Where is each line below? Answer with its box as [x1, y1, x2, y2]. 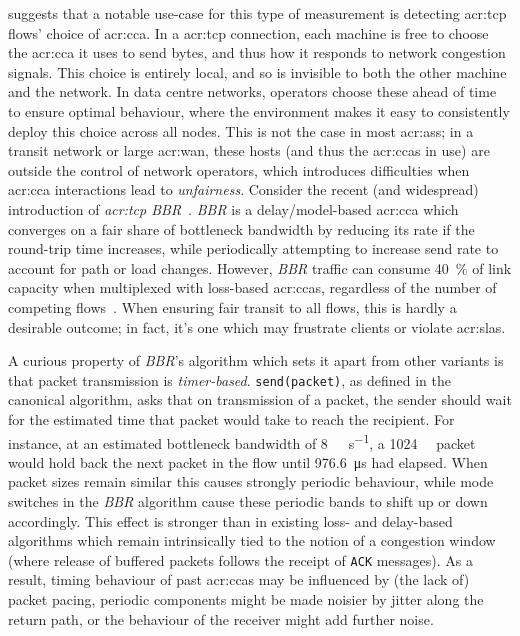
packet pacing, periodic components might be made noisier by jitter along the [8, 589, 484, 609]
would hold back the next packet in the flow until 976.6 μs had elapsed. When [8, 451, 488, 472]
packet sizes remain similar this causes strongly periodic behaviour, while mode [8, 471, 494, 492]
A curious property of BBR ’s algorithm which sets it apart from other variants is [8, 350, 504, 371]
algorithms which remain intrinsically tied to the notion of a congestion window [8, 530, 496, 551]
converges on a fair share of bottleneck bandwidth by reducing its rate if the [8, 218, 475, 239]
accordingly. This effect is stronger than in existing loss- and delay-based [8, 510, 453, 531]
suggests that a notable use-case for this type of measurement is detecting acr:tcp [8, 3, 507, 23]
